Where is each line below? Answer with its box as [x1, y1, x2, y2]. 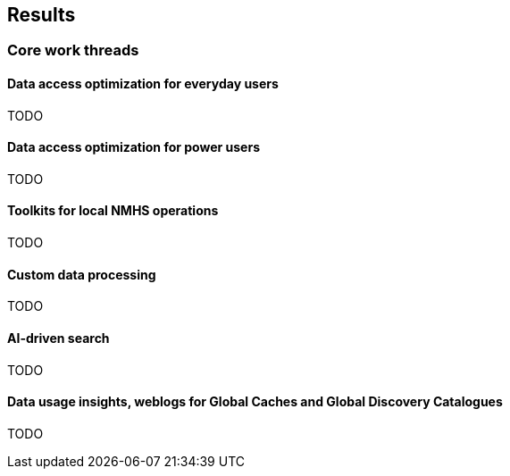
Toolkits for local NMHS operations [7, 203, 219, 219]
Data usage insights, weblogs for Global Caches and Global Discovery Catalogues [7, 394, 503, 410]
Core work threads [7, 41, 139, 60]
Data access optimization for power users [7, 139, 261, 155]
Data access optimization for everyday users [7, 76, 279, 92]
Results [7, 4, 76, 26]
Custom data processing [7, 266, 156, 282]
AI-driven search [7, 330, 110, 346]
